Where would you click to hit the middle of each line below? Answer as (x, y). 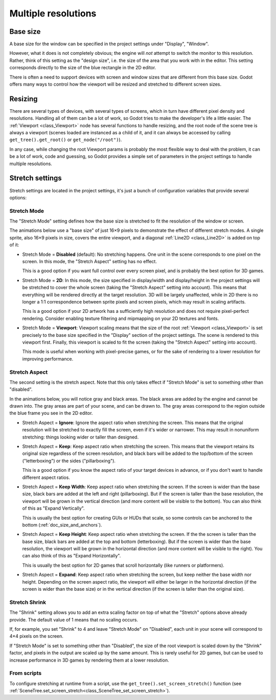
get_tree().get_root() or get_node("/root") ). (66, 140)
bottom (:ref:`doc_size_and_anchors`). (62, 525)
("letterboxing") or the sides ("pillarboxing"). (69, 461)
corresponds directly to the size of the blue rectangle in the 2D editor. (83, 68)
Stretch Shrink (28, 602)
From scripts (26, 673)
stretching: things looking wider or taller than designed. (80, 437)
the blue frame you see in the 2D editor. (51, 413)
